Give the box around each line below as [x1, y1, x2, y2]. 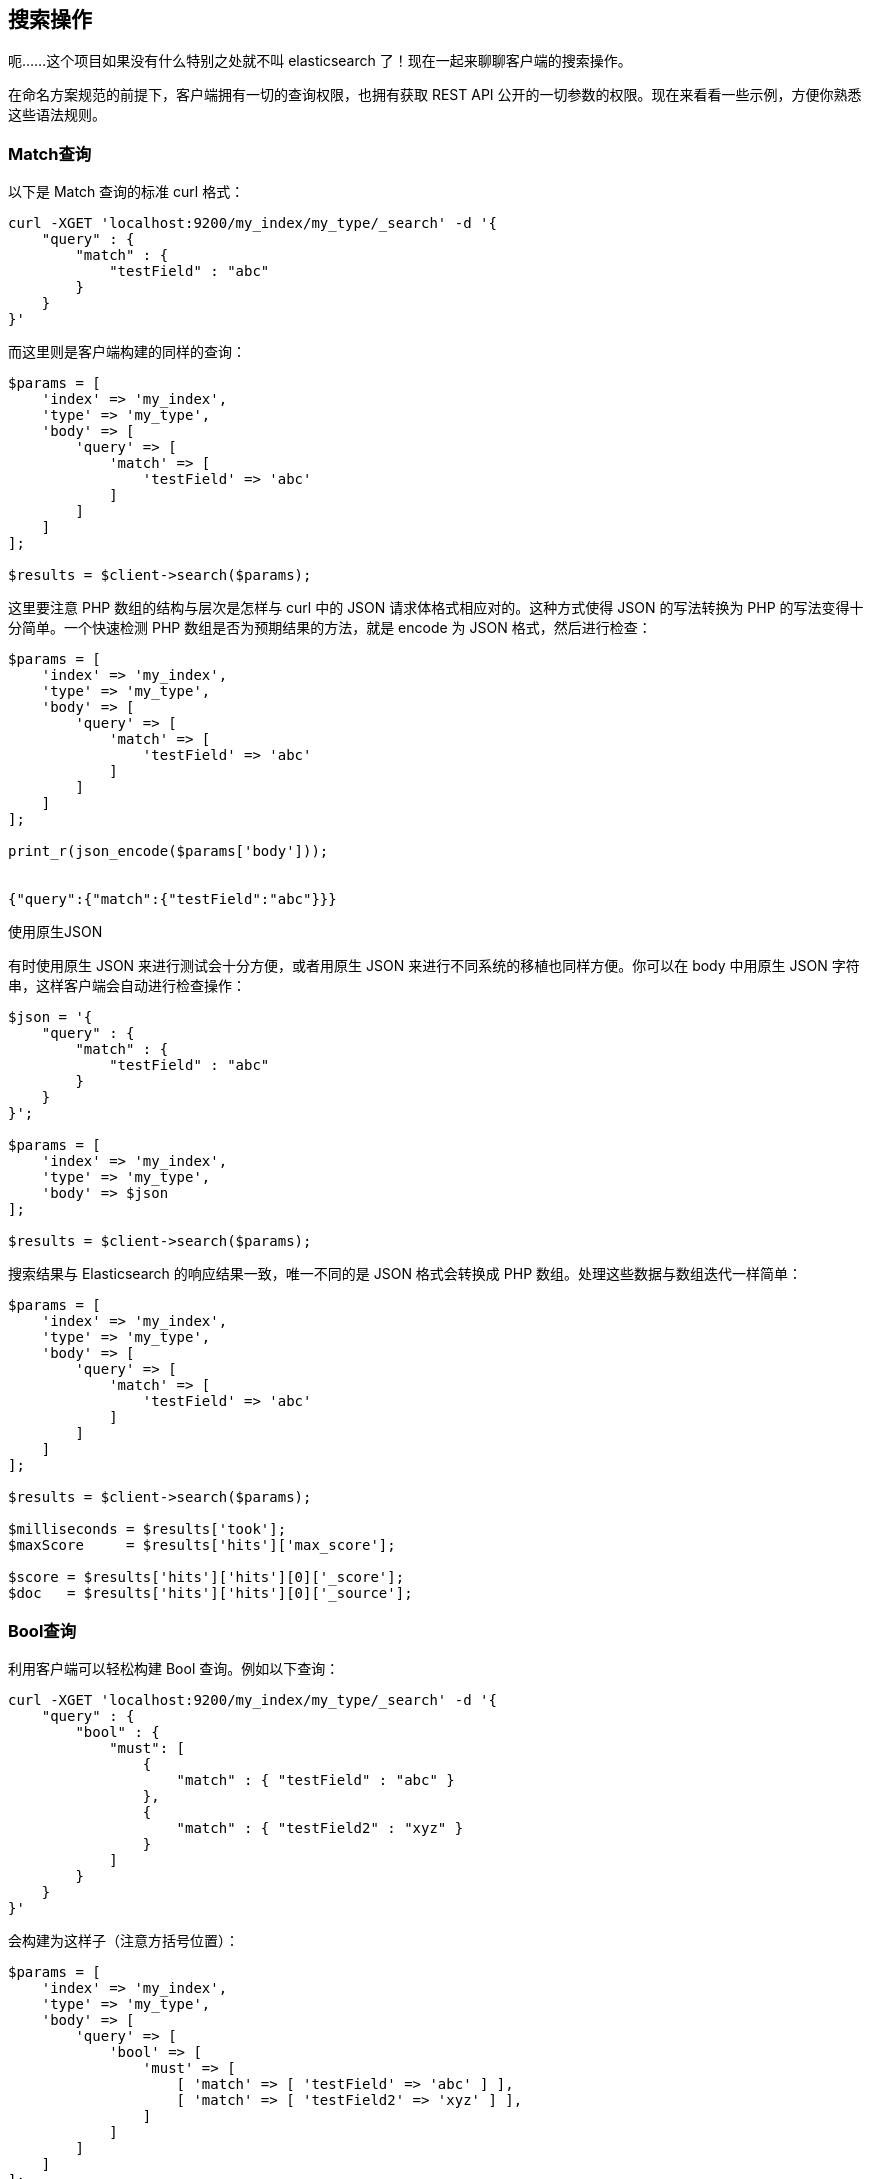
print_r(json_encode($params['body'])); [8, 843, 329, 860]
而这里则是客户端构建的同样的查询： [8, 343, 246, 361]
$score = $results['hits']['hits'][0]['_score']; [8, 1569, 405, 1586]
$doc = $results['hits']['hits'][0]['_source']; [8, 1585, 413, 1602]
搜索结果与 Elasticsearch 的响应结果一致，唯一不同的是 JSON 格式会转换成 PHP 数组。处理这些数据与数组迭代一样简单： [8, 1265, 803, 1283]
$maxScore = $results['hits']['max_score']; [8, 1537, 396, 1554]
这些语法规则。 [8, 106, 106, 124]
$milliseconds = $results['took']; [8, 1521, 287, 1538]
